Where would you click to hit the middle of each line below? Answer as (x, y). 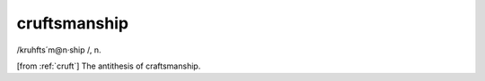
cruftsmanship (73, 23)
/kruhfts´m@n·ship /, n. (59, 50)
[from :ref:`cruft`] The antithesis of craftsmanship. (109, 66)
